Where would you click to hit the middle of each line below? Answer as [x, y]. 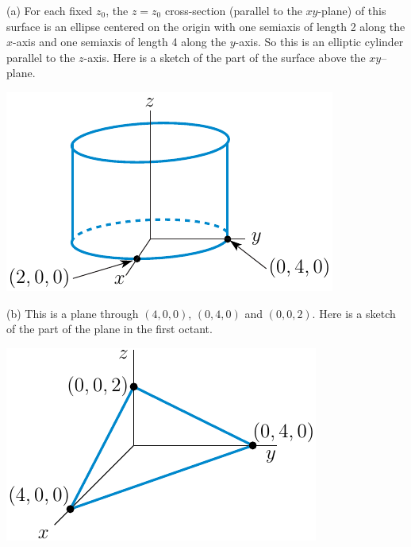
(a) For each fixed [50, 10]
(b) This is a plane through [73, 313]
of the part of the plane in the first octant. [109, 329]
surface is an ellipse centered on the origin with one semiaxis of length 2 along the [206, 26]
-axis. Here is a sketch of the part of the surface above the [225, 57]
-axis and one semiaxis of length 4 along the [119, 42]
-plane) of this [352, 10]
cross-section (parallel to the [233, 10]
